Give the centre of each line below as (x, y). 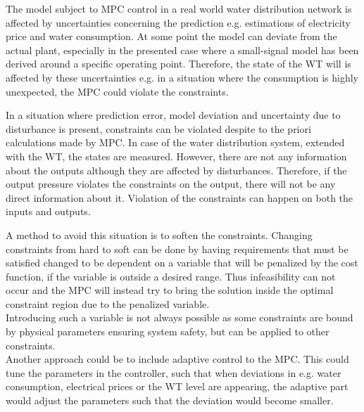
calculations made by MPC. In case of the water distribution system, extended (175, 142)
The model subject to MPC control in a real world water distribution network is (179, 8)
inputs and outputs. (48, 211)
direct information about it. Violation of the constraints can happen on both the (180, 197)
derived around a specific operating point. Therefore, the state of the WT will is (178, 64)
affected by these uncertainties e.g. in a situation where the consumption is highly (182, 77)
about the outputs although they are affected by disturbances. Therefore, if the (176, 170)
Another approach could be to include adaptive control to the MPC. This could (177, 359)
